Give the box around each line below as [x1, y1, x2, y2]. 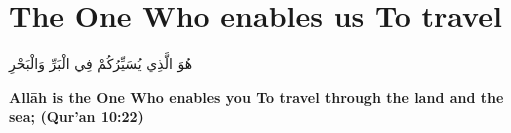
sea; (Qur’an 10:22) [9, 106, 144, 127]
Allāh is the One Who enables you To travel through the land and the [9, 86, 504, 107]
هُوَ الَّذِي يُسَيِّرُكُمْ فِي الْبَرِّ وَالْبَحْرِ [9, 53, 193, 74]
